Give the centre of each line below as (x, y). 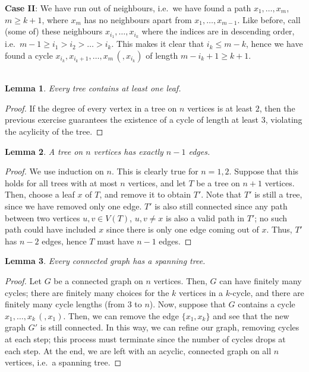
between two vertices (42, 217)
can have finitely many (261, 280)
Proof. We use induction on (54, 171)
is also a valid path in (205, 217)
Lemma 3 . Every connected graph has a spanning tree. (105, 261)
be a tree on (218, 182)
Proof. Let (23, 280)
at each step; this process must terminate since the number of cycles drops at (145, 338)
